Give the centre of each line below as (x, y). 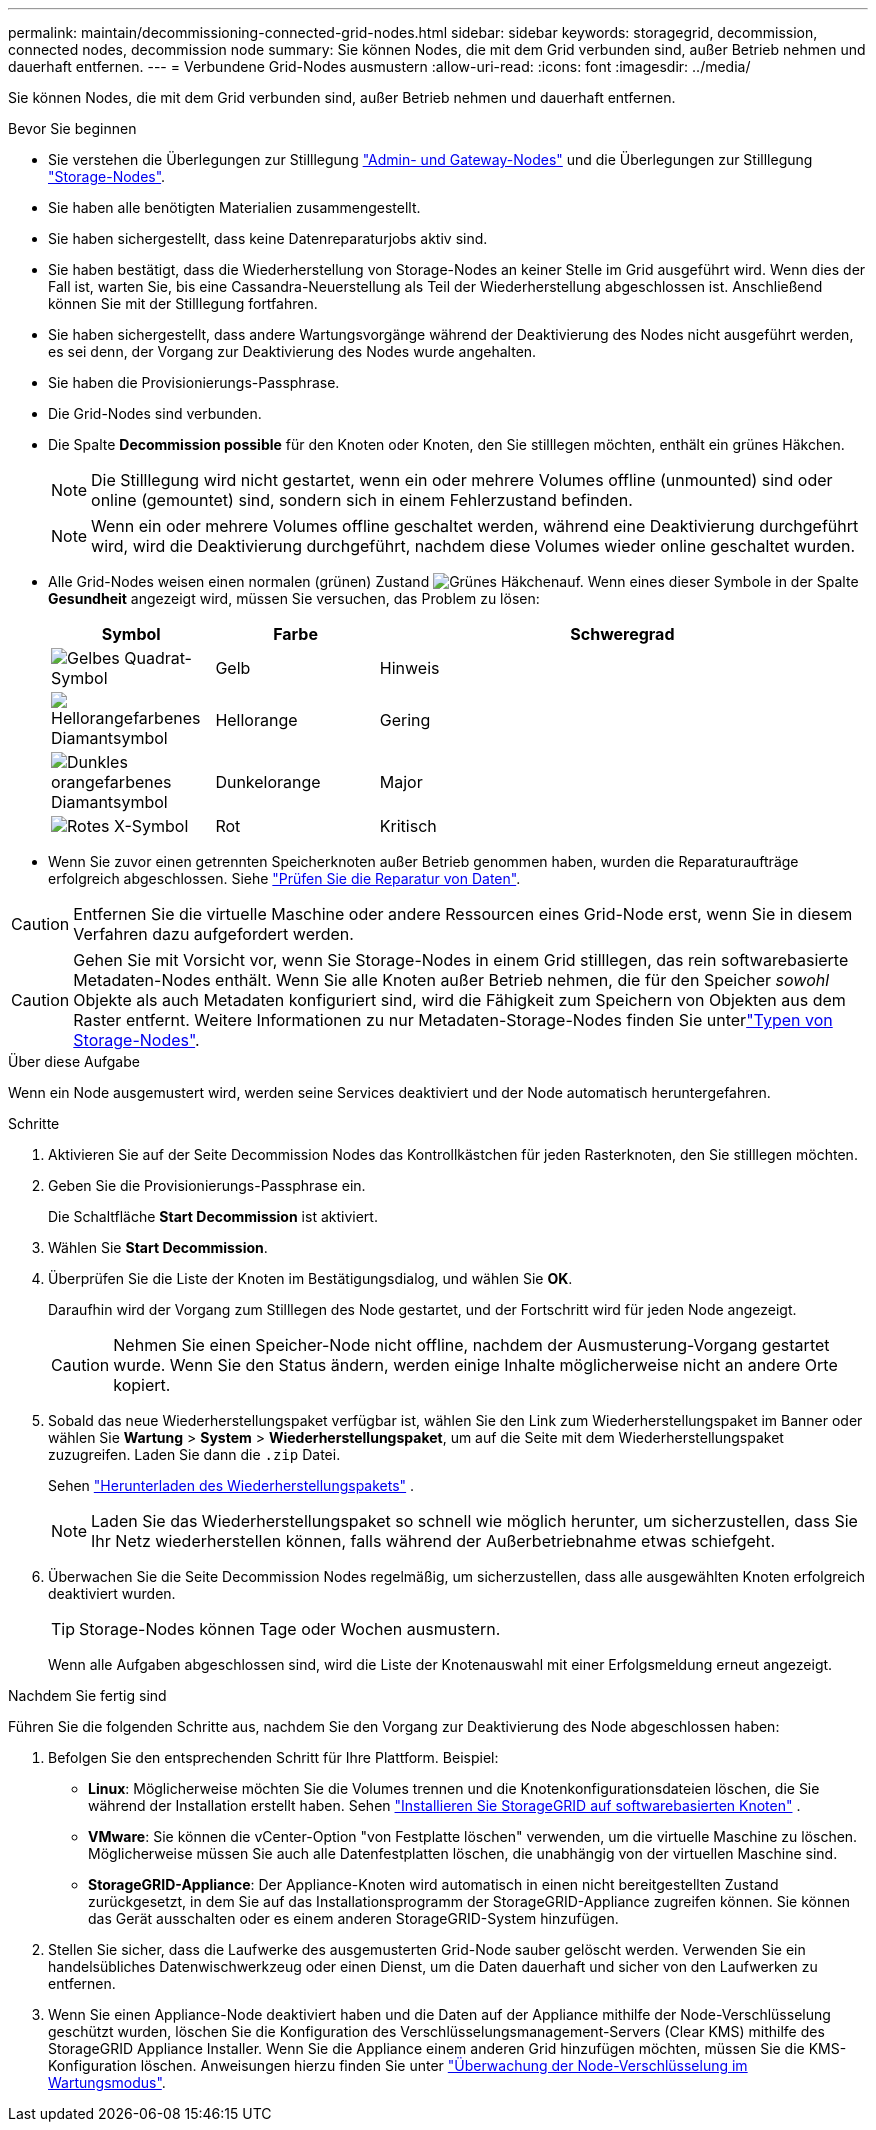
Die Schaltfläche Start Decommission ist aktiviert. (213, 1216)
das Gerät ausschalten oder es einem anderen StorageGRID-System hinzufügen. (353, 1918)
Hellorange (256, 720)
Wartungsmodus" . (107, 2082)
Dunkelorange (268, 782)
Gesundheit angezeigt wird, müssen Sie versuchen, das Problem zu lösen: (294, 598)
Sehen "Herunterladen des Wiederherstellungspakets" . (231, 1485)
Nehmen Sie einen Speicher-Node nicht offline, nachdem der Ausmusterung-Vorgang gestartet (471, 1345)
